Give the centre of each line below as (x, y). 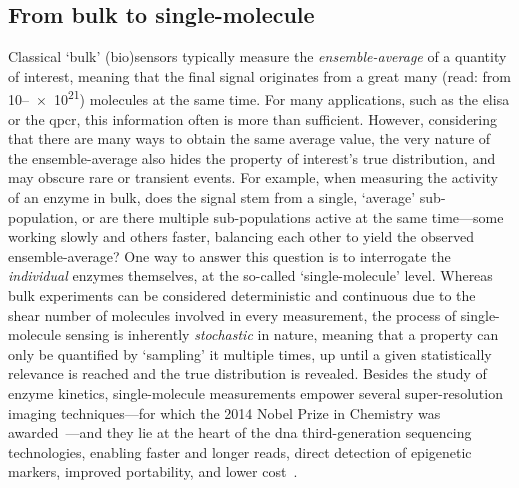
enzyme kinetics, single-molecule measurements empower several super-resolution (255, 392)
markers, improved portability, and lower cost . (153, 471)
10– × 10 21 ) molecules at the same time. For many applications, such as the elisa (259, 98)
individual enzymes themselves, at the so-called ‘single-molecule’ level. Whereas (250, 275)
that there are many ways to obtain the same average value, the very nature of (249, 138)
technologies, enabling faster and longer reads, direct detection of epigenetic (240, 451)
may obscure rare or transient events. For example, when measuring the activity (253, 177)
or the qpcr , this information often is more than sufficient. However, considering (253, 118)
